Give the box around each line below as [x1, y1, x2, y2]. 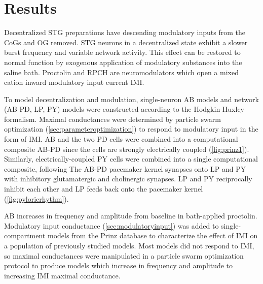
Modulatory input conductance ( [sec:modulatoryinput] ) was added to [4, 220, 219, 231]
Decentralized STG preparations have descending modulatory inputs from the [4, 27, 245, 38]
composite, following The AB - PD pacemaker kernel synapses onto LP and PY [4, 163, 246, 174]
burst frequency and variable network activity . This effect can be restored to [4, 47, 241, 57]
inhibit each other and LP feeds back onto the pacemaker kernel [4, 183, 203, 194]
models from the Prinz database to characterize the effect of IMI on [47, 230, 258, 241]
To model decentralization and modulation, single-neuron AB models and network [4, 93, 259, 104]
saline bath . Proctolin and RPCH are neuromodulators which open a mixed [4, 67, 239, 77]
